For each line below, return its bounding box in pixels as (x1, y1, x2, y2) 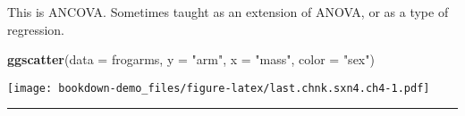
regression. (7, 20, 65, 38)
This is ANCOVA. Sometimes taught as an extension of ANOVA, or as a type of (7, 3, 449, 21)
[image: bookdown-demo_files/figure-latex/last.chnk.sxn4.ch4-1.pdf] (7, 81, 430, 95)
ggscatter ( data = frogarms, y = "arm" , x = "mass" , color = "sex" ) (7, 50, 375, 69)
